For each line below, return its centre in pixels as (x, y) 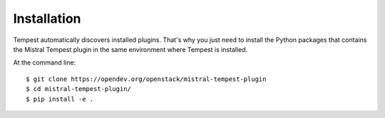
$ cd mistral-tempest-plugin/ (79, 89)
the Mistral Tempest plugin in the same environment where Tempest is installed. (130, 49)
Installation (47, 18)
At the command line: (45, 63)
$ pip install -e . (60, 99)
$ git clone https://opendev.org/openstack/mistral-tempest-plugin (146, 79)
